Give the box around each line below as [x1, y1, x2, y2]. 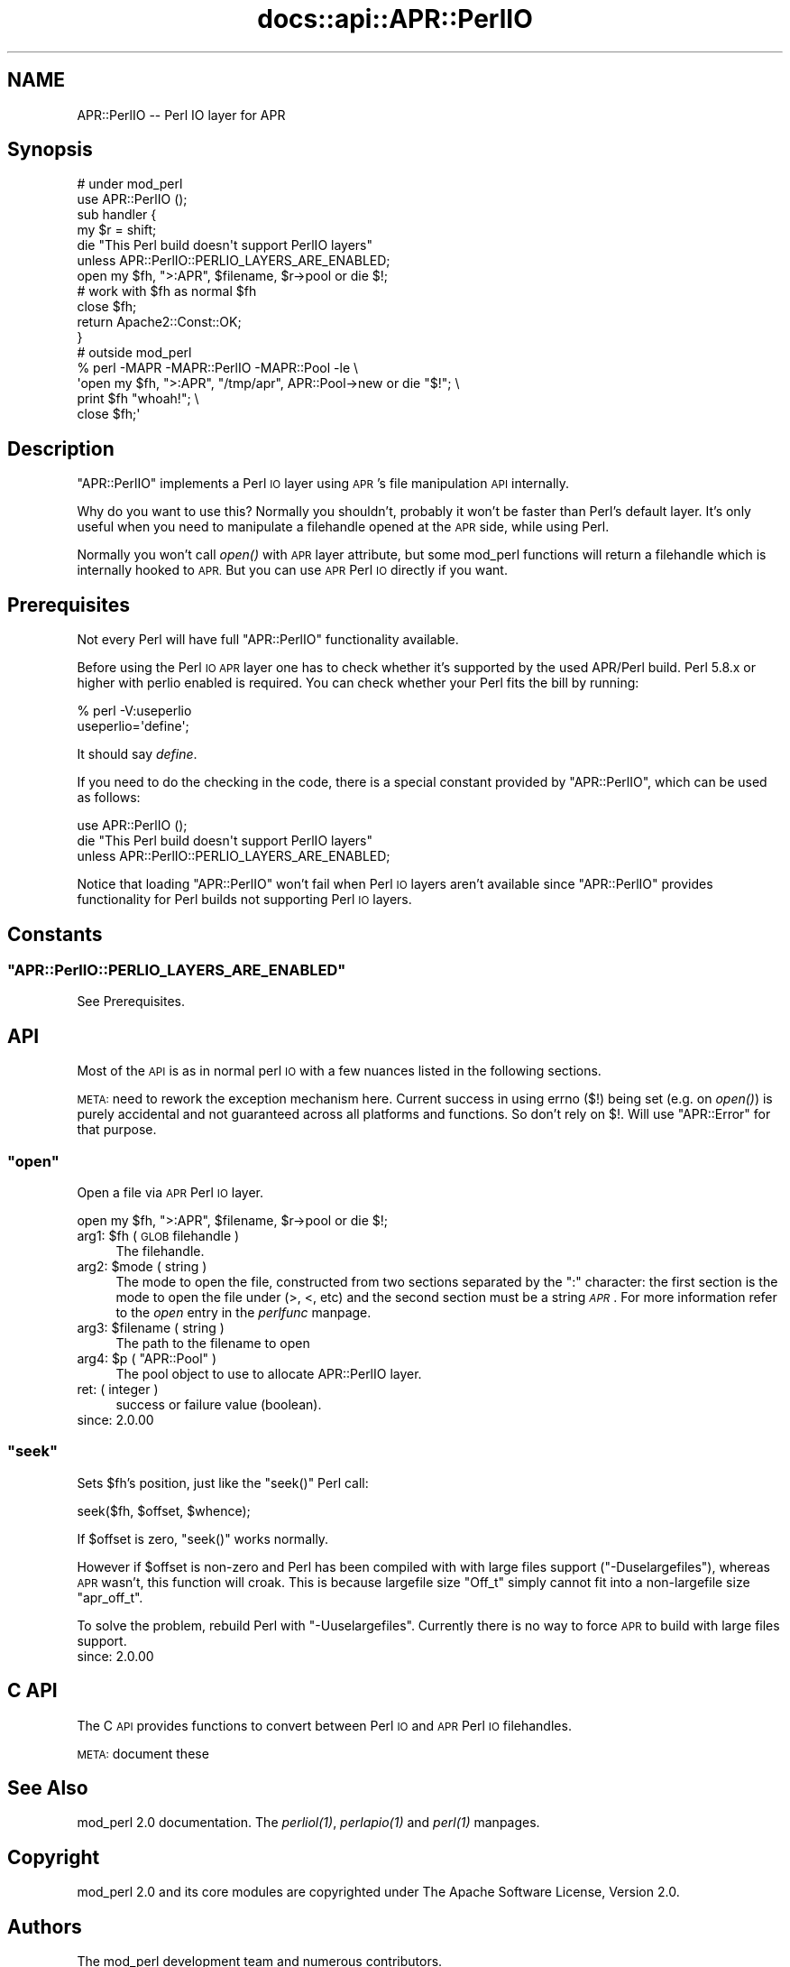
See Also [7, 1776, 88, 1799]
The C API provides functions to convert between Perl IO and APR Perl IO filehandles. [77, 1717, 572, 1733]
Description [7, 437, 115, 460]
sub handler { [77, 207, 157, 223]
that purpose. [77, 1122, 157, 1138]
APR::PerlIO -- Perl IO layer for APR [77, 106, 286, 123]
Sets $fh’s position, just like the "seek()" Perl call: [77, 1474, 369, 1491]
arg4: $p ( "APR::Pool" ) [77, 1350, 217, 1366]
